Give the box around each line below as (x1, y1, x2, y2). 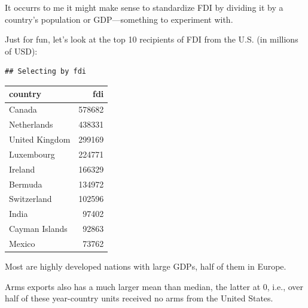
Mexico (9, 237, 35, 249)
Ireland (9, 162, 35, 175)
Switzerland (9, 192, 52, 205)
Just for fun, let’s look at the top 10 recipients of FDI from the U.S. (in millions (5, 33, 298, 46)
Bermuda (9, 177, 42, 190)
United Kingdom (9, 133, 71, 145)
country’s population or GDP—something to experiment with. (5, 13, 233, 25)
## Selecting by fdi (5, 67, 87, 76)
